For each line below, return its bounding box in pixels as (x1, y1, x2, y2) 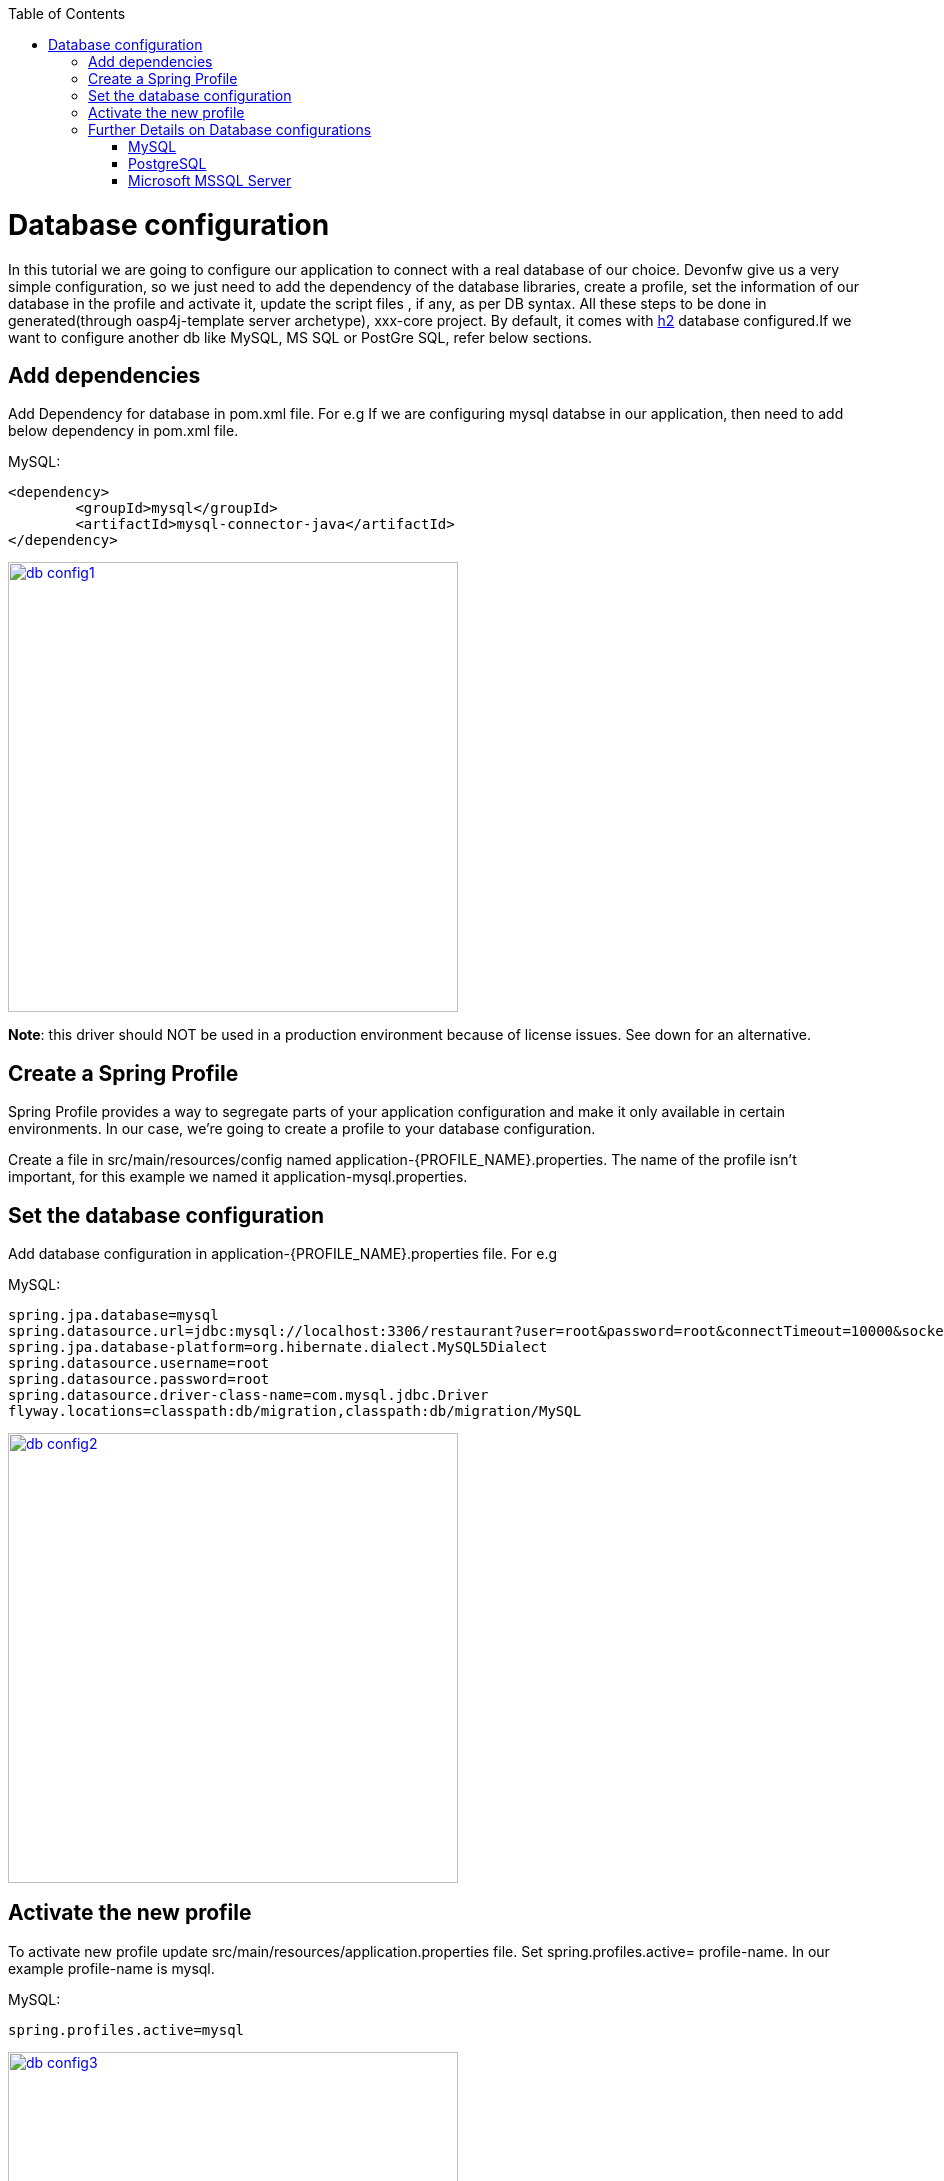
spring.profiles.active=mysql (8, 2021, 245, 2038)
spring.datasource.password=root (8, 1371, 270, 1388)
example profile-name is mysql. (8, 1959, 215, 1977)
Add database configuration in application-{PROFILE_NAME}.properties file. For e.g (8, 1245, 557, 1263)
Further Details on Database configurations (88, 121, 372, 138)
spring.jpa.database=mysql (8, 1307, 219, 1324)
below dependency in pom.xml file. (8, 422, 239, 440)
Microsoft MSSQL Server (128, 172, 292, 189)
